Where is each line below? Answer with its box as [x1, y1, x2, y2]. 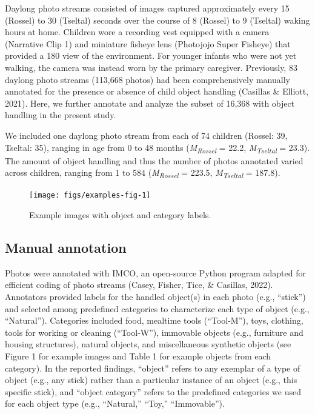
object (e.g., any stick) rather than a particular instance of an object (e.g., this [5, 373, 297, 386]
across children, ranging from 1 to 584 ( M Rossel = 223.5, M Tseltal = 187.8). [5, 166, 280, 181]
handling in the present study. [5, 109, 116, 121]
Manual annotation [5, 238, 127, 257]
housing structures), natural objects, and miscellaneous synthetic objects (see [5, 338, 291, 350]
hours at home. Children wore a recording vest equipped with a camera [5, 25, 270, 38]
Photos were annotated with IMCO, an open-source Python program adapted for [5, 266, 306, 279]
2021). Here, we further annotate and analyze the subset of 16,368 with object [5, 96, 295, 109]
